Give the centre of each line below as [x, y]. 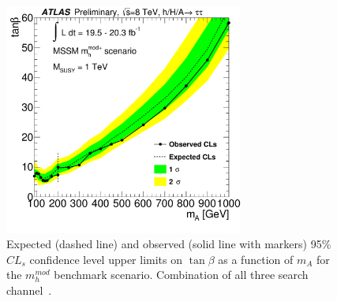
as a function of [256, 259]
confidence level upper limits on [106, 259]
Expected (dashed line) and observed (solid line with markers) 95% [169, 244]
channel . [29, 290]
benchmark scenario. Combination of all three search [181, 275]
